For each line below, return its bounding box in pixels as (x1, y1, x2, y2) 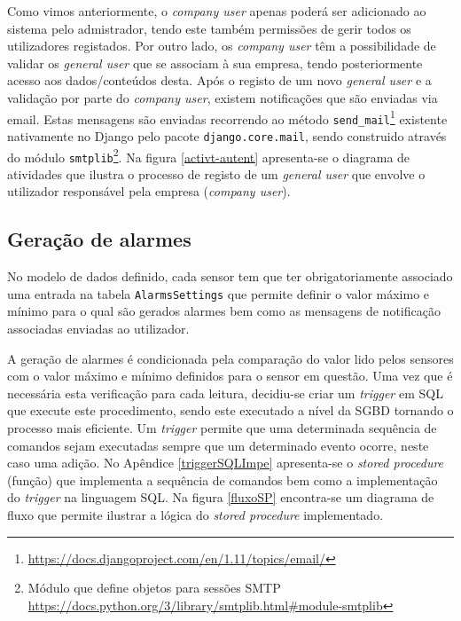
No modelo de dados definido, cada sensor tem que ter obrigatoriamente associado (7, 267, 453, 286)
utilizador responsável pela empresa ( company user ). (7, 182, 291, 200)
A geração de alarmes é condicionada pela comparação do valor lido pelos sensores (7, 349, 454, 367)
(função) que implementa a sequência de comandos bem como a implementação (7, 470, 438, 489)
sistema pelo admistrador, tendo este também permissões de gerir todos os (7, 19, 411, 37)
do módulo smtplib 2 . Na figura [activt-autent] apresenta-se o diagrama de (7, 145, 410, 166)
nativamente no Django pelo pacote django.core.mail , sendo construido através (7, 126, 447, 145)
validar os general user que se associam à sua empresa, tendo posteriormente (7, 53, 423, 72)
